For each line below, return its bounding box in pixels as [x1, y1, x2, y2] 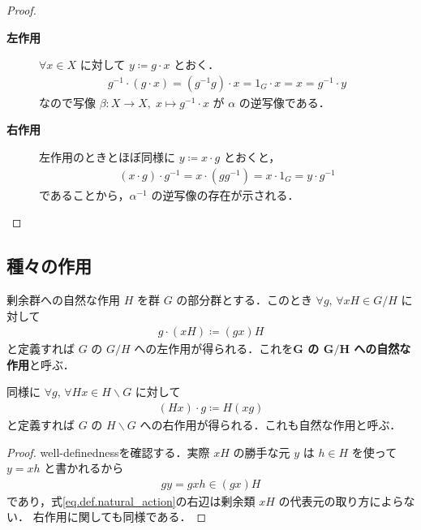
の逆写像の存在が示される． [151, 186, 299, 203]
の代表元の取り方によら [278, 492, 404, 509]
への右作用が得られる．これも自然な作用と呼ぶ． [140, 416, 402, 433]
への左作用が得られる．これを [134, 340, 294, 357]
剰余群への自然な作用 [6, 291, 120, 308]
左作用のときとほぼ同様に [39, 149, 175, 165]
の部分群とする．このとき [176, 291, 312, 308]
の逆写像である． [238, 93, 330, 110]
